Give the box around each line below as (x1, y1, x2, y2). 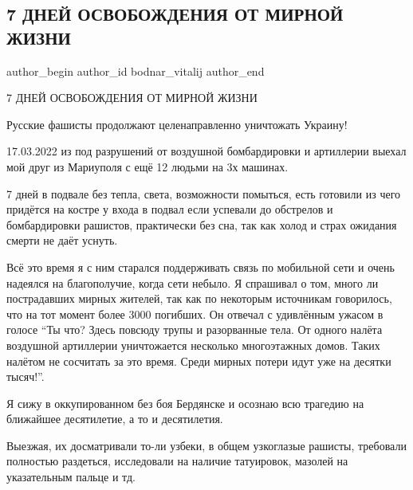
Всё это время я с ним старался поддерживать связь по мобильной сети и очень (6, 258, 395, 275)
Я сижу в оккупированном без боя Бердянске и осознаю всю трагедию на (6, 394, 364, 411)
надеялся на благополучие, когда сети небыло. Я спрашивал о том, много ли (6, 274, 379, 291)
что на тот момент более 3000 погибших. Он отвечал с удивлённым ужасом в (6, 305, 383, 322)
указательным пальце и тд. (6, 468, 136, 485)
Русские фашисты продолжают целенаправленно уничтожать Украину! (6, 116, 348, 132)
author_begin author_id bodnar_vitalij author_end (6, 62, 265, 79)
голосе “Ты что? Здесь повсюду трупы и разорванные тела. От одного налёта (6, 321, 383, 338)
